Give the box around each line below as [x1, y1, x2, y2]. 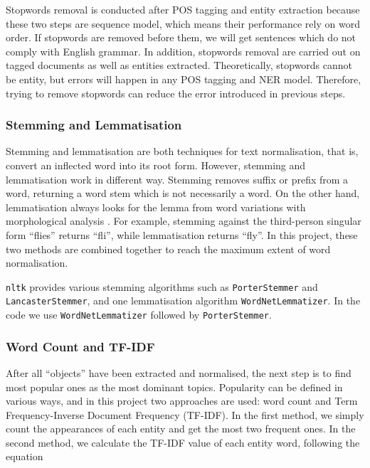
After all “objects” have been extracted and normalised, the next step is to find [6, 365, 351, 380]
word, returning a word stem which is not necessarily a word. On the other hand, [6, 186, 360, 201]
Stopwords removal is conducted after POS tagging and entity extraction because [6, 2, 360, 16]
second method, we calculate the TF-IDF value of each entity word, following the [6, 435, 360, 450]
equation [6, 449, 43, 464]
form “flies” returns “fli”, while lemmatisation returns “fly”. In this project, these [6, 227, 358, 242]
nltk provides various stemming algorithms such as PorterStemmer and [6, 279, 318, 294]
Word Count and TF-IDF [6, 337, 155, 355]
